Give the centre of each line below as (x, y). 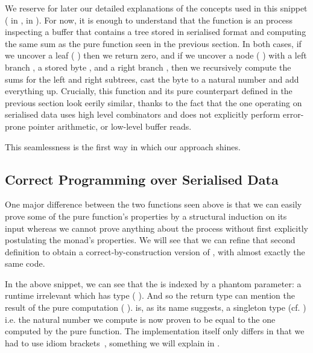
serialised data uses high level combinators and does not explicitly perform (143, 114)
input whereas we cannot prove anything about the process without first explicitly (156, 228)
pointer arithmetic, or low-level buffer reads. (110, 126)
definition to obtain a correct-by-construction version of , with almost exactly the (155, 251)
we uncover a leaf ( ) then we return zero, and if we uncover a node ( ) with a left (156, 55)
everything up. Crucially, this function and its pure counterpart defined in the (149, 91)
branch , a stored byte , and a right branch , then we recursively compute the (148, 67)
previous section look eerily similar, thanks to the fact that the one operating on (153, 102)
